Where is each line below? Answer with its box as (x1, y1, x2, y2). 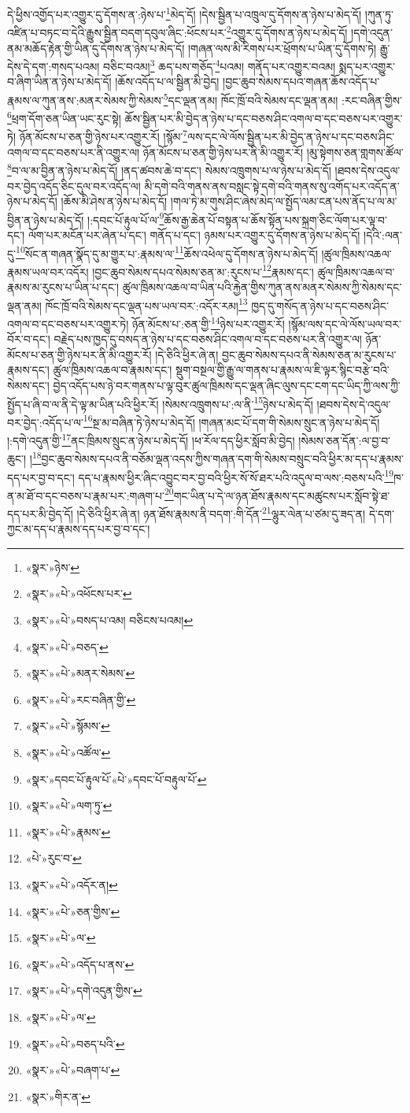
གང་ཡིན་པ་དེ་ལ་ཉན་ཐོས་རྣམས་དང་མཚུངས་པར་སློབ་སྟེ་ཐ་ (173, 487, 390, 503)
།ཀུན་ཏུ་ (364, 6, 393, 22)
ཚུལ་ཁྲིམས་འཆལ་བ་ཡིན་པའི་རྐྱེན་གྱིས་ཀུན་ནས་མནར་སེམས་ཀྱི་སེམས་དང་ (122, 279, 402, 295)
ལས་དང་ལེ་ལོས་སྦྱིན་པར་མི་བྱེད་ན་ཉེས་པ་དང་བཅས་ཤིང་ (187, 128, 395, 145)
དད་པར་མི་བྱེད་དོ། (7, 505, 73, 521)
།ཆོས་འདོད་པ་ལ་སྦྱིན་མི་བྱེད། (115, 73, 220, 90)
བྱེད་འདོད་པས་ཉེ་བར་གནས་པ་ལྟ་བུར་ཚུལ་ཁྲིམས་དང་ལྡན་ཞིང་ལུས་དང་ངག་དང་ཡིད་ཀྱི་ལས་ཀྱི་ (53, 377, 401, 393)
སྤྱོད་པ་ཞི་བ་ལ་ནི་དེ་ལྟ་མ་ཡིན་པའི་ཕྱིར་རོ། (7, 395, 159, 412)
